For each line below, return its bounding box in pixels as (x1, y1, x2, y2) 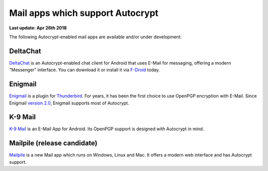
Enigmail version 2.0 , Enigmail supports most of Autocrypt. (9, 100, 129, 106)
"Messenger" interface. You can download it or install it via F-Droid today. (9, 67, 160, 73)
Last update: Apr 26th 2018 (9, 25, 67, 31)
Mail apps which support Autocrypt (9, 7, 159, 18)
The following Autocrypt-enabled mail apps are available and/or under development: (9, 34, 182, 40)
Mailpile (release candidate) (9, 139, 98, 148)
